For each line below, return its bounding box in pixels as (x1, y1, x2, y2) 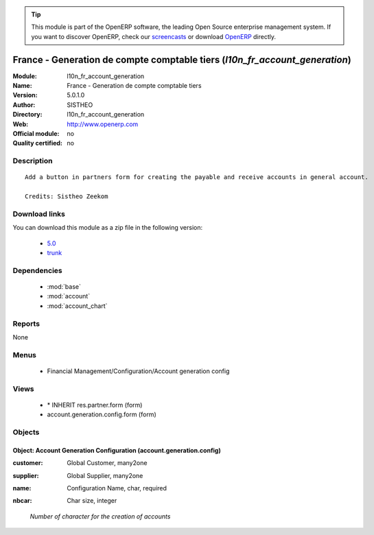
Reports (12, 319, 40, 329)
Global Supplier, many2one (67, 471, 143, 479)
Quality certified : (12, 139, 63, 147)
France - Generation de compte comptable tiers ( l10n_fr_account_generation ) (12, 53, 351, 65)
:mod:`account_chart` (47, 302, 108, 310)
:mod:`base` (47, 283, 82, 291)
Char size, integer (67, 497, 117, 505)
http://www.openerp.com (67, 120, 139, 128)
